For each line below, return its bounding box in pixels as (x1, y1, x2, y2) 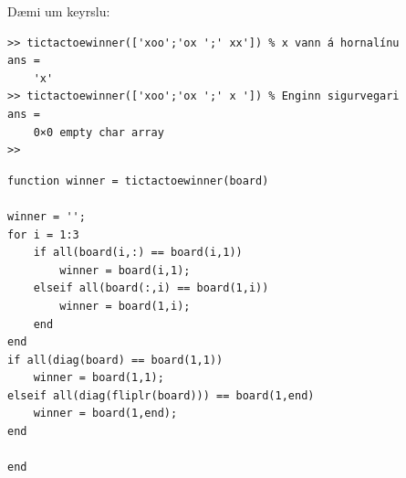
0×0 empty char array (33, 125, 164, 139)
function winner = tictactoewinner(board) (7, 174, 269, 187)
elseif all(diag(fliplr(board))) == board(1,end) (7, 388, 315, 402)
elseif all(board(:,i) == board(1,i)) (33, 281, 269, 295)
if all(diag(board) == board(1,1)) (7, 353, 224, 366)
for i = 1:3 (7, 228, 79, 241)
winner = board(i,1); (59, 263, 191, 277)
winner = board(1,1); (33, 371, 164, 385)
